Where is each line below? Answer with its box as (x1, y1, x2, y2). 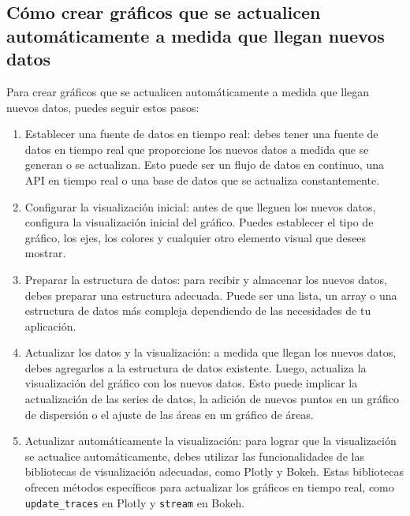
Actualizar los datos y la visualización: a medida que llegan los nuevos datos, (24, 344, 397, 361)
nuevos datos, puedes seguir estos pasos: (6, 99, 199, 115)
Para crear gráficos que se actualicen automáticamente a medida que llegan (6, 83, 370, 99)
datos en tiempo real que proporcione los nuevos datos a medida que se (24, 140, 369, 157)
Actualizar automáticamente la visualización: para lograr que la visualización (24, 432, 397, 449)
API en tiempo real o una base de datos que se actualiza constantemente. (24, 171, 380, 188)
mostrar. (24, 245, 66, 261)
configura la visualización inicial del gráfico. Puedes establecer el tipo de (24, 214, 374, 230)
